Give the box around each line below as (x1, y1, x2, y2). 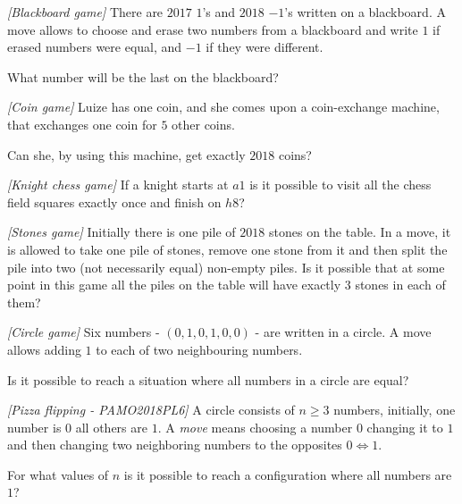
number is (7, 417, 62, 436)
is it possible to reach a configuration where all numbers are (123, 465, 452, 483)
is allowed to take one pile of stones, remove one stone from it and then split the (7, 239, 448, 258)
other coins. (172, 114, 235, 133)
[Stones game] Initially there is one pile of (7, 223, 236, 241)
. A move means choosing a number (157, 417, 353, 436)
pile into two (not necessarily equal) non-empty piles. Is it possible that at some (7, 257, 445, 276)
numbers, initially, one (333, 400, 456, 419)
